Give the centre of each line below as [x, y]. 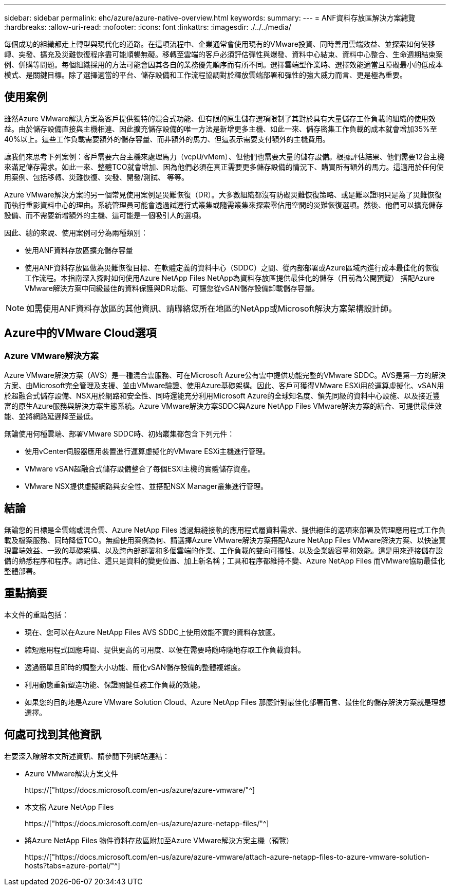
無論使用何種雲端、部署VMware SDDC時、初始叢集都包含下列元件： [119, 434]
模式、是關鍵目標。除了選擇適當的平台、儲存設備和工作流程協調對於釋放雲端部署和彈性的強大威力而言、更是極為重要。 [205, 75]
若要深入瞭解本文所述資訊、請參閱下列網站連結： [87, 756]
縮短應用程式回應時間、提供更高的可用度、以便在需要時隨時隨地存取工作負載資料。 [165, 649]
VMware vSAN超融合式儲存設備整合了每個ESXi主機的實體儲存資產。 [140, 469]
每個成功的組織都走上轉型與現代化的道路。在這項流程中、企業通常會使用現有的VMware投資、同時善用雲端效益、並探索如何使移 [220, 44]
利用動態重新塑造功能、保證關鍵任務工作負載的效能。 [115, 684]
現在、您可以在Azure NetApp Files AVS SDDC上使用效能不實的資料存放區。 [152, 632]
